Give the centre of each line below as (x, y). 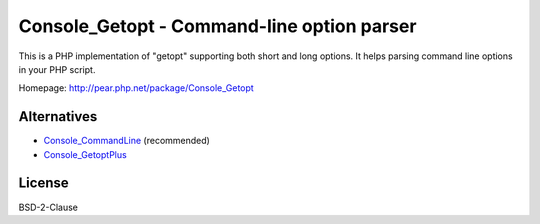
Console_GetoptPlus (85, 154)
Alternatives (58, 116)
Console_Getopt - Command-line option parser (217, 26)
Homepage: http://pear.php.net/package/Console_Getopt (136, 88)
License (43, 183)
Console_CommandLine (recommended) (126, 141)
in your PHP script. (57, 69)
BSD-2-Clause (48, 207)
